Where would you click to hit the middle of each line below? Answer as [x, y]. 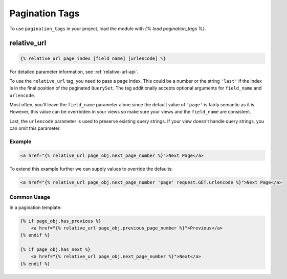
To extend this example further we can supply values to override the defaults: [91, 169]
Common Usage [30, 197]
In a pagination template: [36, 207]
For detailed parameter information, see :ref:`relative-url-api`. [74, 72]
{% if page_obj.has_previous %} [61, 221]
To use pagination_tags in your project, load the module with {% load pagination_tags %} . [108, 29]
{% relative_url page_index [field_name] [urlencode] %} [93, 58]
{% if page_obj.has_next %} [55, 250]
